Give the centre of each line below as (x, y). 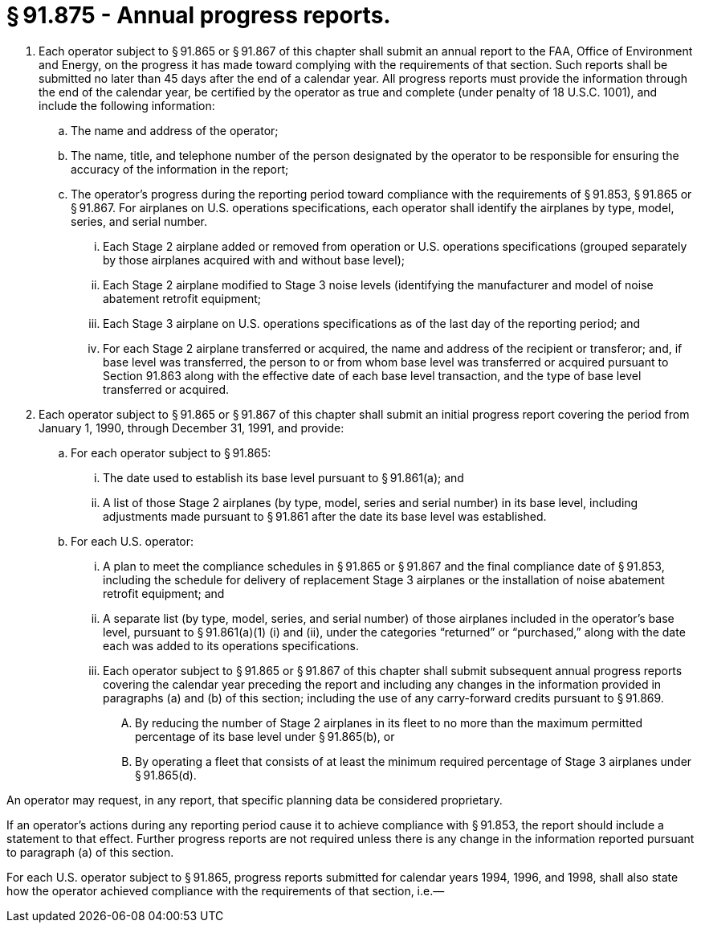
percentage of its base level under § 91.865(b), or (265, 736)
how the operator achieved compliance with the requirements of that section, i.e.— (226, 890)
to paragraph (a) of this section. (90, 852)
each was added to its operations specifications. (231, 645)
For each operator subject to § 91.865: (171, 452)
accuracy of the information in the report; (180, 169)
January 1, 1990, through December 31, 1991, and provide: (192, 428)
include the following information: (127, 105)
